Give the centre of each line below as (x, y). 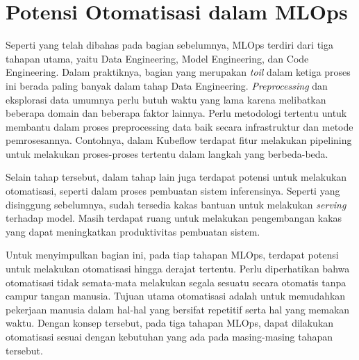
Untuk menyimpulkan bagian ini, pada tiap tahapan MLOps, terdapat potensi (172, 255)
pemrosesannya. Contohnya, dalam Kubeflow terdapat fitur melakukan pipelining (179, 140)
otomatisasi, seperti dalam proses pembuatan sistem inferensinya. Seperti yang (173, 191)
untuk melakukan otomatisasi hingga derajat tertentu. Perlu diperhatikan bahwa (178, 269)
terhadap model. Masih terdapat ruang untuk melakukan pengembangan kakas (174, 218)
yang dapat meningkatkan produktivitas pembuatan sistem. (133, 231)
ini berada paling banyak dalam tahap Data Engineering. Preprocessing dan (167, 85)
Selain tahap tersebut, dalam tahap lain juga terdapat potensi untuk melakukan (176, 177)
